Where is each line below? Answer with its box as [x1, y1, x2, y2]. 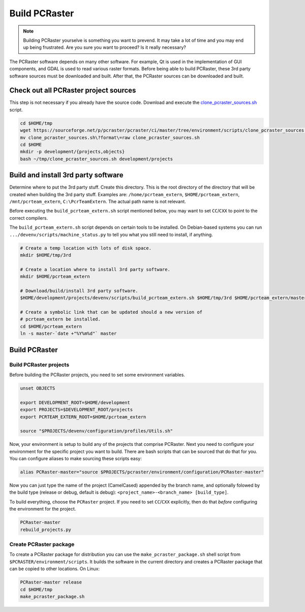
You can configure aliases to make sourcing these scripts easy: [9, 456, 142, 462]
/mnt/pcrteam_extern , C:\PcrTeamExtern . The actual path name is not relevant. [9, 199, 187, 205]
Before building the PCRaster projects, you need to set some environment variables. [9, 372, 186, 378]
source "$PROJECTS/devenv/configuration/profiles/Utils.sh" [20, 428, 173, 434]
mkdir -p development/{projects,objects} [20, 149, 125, 155]
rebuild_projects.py [20, 526, 71, 533]
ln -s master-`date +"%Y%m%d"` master [20, 331, 117, 336]
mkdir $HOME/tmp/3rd [20, 252, 71, 258]
